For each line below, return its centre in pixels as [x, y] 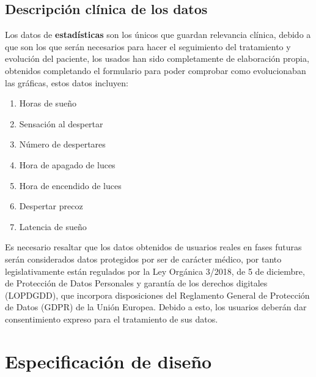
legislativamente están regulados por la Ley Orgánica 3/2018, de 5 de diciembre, [155, 271]
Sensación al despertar [61, 123]
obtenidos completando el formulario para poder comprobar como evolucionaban [156, 70]
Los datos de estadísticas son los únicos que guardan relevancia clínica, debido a [158, 35]
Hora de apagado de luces [67, 164]
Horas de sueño [48, 103]
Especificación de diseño [108, 361]
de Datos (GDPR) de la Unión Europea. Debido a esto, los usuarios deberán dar [156, 307]
